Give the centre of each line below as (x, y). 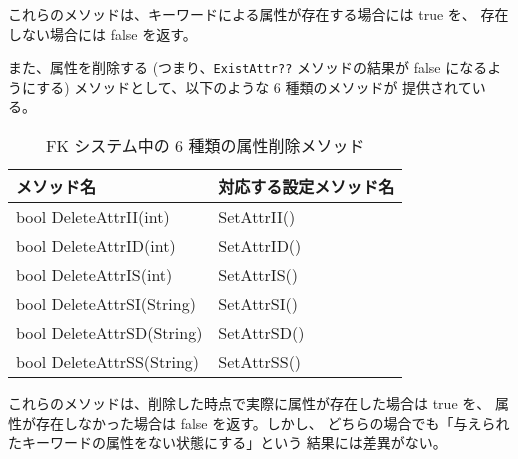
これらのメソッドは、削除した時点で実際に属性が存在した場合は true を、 (249, 403)
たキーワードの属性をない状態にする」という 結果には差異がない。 (227, 442)
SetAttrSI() (258, 304)
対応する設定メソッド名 (306, 187)
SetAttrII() (257, 217)
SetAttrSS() (260, 362)
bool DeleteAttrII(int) (93, 217)
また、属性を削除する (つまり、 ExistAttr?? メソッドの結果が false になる (248, 67)
